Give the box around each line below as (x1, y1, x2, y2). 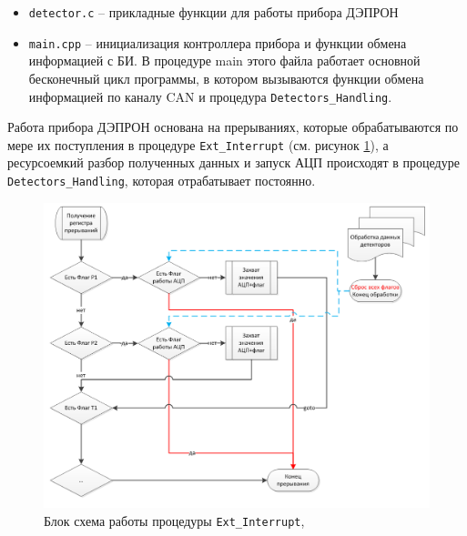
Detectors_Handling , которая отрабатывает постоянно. (7, 171, 316, 189)
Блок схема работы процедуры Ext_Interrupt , (44, 511, 305, 531)
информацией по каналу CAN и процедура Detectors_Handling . (28, 86, 392, 106)
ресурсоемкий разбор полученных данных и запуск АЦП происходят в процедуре (7, 153, 460, 172)
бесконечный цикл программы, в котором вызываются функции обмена (28, 68, 424, 87)
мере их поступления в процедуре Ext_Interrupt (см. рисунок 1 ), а (7, 135, 389, 154)
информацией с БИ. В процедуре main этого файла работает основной (28, 51, 421, 70)
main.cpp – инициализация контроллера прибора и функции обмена (28, 33, 407, 52)
